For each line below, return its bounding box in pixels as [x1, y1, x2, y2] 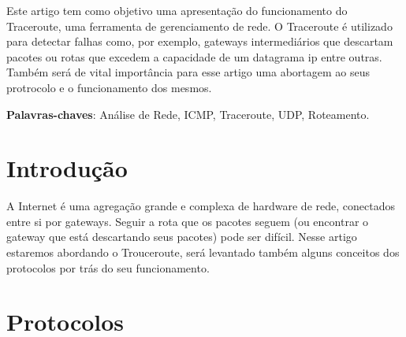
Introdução [6, 152, 128, 184]
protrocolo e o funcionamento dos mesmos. [6, 79, 212, 95]
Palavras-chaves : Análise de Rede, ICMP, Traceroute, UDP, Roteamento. [6, 106, 370, 122]
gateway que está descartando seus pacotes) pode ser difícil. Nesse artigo [6, 228, 357, 245]
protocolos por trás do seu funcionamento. [6, 259, 210, 276]
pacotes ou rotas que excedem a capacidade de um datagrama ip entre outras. [6, 48, 382, 65]
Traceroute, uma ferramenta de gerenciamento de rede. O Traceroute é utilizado [6, 17, 393, 34]
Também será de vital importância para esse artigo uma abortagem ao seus [6, 64, 370, 80]
